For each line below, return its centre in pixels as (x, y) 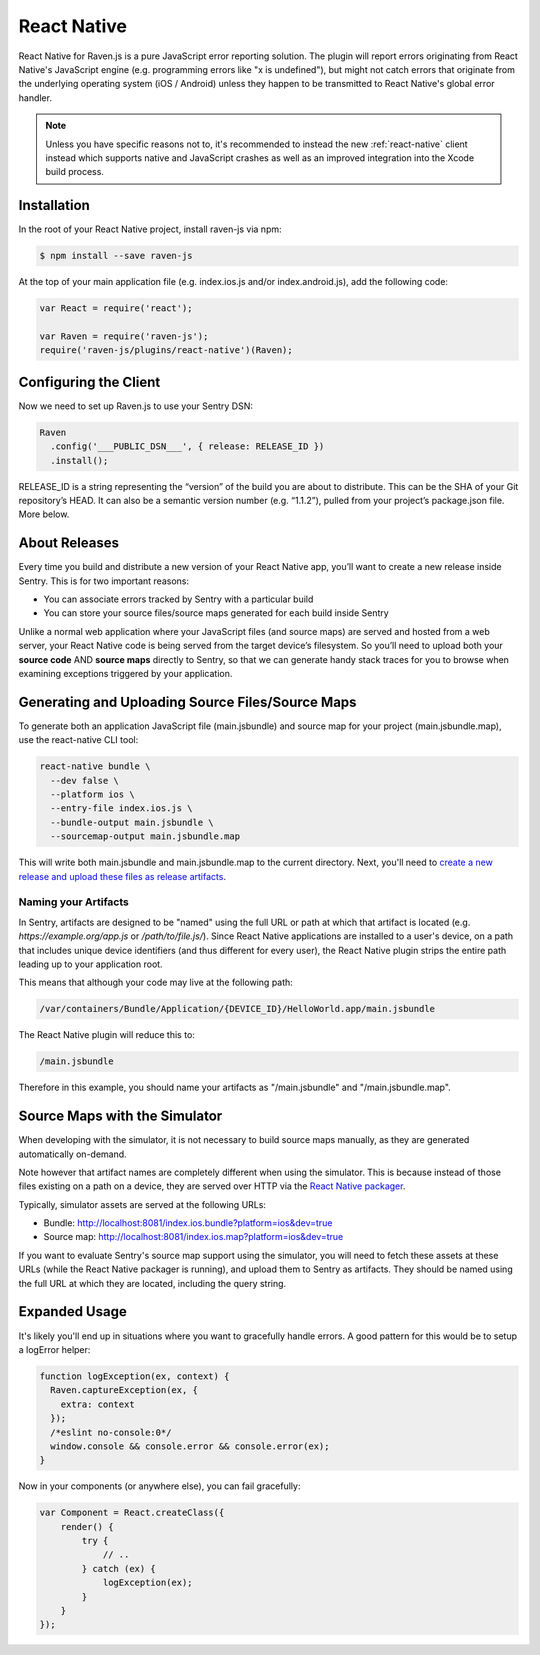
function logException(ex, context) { (134, 1376)
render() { (87, 1526)
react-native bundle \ (95, 766)
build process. (75, 172)
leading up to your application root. (91, 964)
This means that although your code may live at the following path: (156, 982)
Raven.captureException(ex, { (124, 1390)
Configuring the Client (89, 381)
